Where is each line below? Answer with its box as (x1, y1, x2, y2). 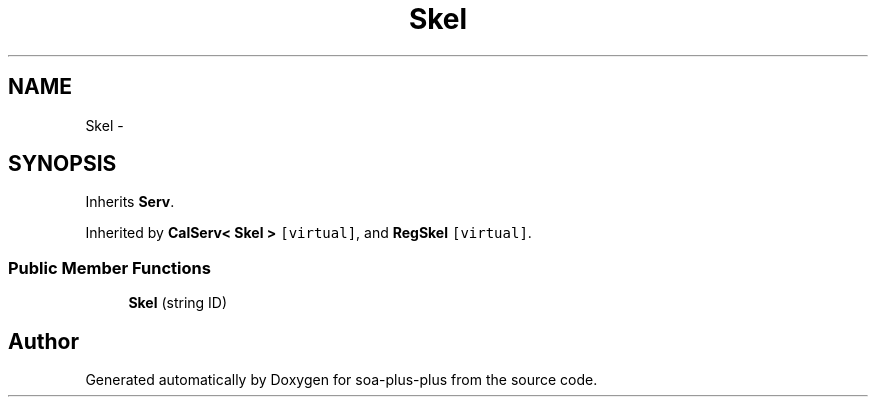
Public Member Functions (8, 257, 211, 278)
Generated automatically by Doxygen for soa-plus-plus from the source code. (85, 371, 598, 389)
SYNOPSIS (8, 151, 117, 177)
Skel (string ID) (128, 294, 228, 312)
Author (8, 328, 79, 354)
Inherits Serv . (85, 193, 175, 211)
